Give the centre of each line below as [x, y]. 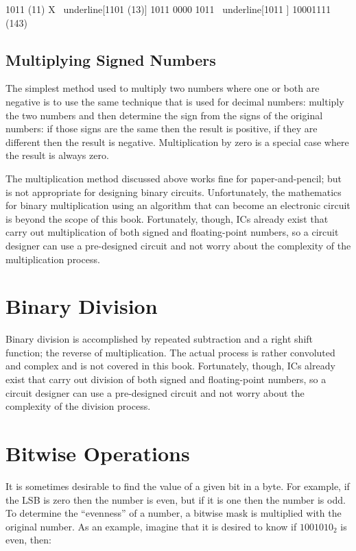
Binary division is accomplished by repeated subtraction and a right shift [159, 339]
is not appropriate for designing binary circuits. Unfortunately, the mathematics [174, 192]
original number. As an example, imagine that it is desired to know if [151, 526]
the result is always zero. [57, 155]
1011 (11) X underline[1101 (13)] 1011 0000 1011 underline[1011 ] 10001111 [168, 9]
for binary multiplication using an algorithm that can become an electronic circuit [178, 205]
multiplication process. [53, 259]
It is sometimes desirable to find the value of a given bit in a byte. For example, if [178, 486]
